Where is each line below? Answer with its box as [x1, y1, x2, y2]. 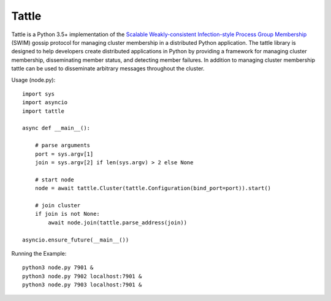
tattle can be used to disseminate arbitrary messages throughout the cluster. [11, 65, 205, 72]
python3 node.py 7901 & [22, 264, 94, 271]
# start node [34, 176, 74, 183]
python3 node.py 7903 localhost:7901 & [22, 281, 142, 288]
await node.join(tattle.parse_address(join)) [48, 219, 187, 226]
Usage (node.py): [11, 76, 56, 83]
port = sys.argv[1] [34, 150, 94, 158]
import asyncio [22, 99, 68, 106]
